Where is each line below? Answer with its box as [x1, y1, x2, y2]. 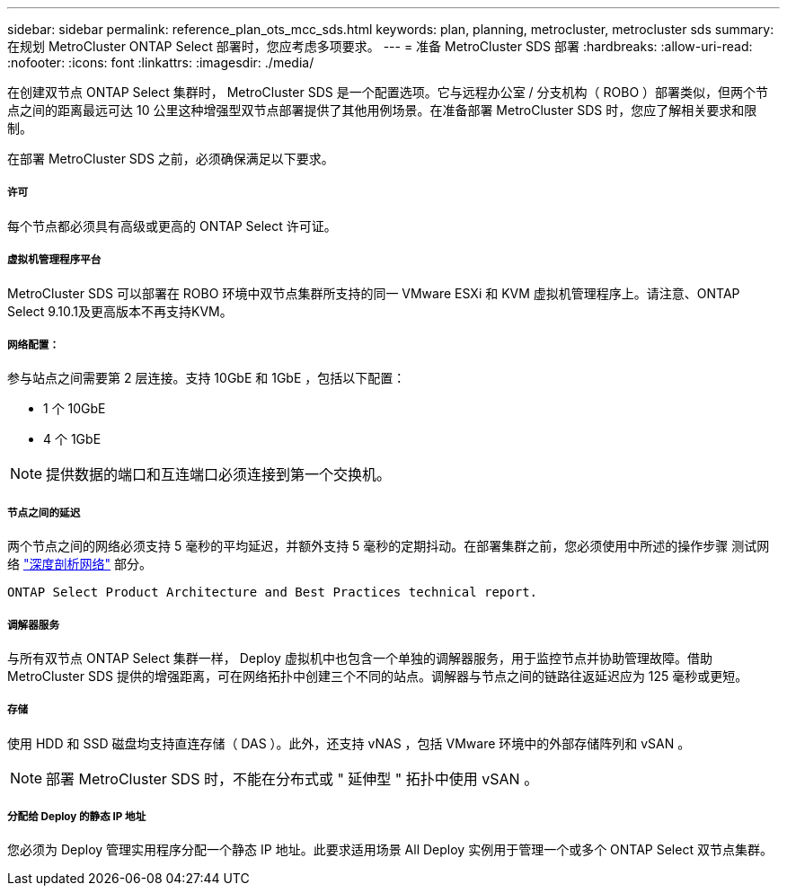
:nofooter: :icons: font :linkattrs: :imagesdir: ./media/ [7, 55, 314, 70]
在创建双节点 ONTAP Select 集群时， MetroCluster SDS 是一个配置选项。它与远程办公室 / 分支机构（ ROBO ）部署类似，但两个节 [7, 84, 769, 100]
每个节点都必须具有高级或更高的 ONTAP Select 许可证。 [7, 217, 337, 234]
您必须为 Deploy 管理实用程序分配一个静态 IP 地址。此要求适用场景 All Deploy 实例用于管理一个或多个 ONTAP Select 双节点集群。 [7, 842, 773, 858]
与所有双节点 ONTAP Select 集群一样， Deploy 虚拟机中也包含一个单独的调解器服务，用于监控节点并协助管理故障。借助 [7, 650, 712, 666]
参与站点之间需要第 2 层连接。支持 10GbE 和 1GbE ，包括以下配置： [7, 370, 406, 386]
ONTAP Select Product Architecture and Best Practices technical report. [7, 585, 538, 600]
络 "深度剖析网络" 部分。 [7, 556, 152, 572]
